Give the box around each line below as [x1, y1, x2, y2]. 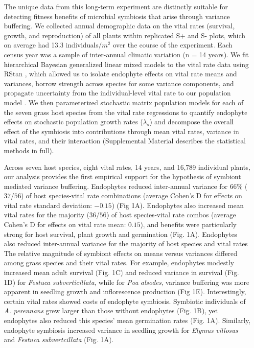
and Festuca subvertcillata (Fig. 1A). [4, 334, 114, 345]
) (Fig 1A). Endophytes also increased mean [112, 200, 244, 210]
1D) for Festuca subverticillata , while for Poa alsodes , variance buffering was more [4, 277, 250, 287]
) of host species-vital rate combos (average [106, 209, 236, 220]
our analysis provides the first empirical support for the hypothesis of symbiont [4, 171, 241, 182]
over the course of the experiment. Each [113, 40, 232, 50]
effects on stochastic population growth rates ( [4, 116, 143, 127]
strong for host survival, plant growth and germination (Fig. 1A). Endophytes [4, 229, 237, 239]
